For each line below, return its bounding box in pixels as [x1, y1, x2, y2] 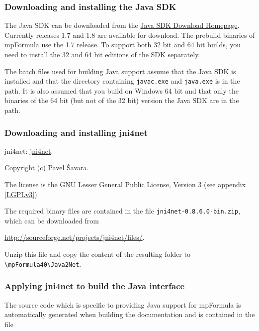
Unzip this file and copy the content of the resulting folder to [4, 249, 190, 259]
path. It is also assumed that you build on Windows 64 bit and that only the [4, 85, 239, 96]
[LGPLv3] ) [4, 189, 37, 199]
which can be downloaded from [4, 215, 99, 225]
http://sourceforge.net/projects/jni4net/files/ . [4, 232, 145, 242]
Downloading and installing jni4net [4, 126, 148, 138]
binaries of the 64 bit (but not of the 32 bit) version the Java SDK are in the [4, 95, 239, 106]
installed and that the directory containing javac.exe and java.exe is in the [4, 76, 240, 86]
